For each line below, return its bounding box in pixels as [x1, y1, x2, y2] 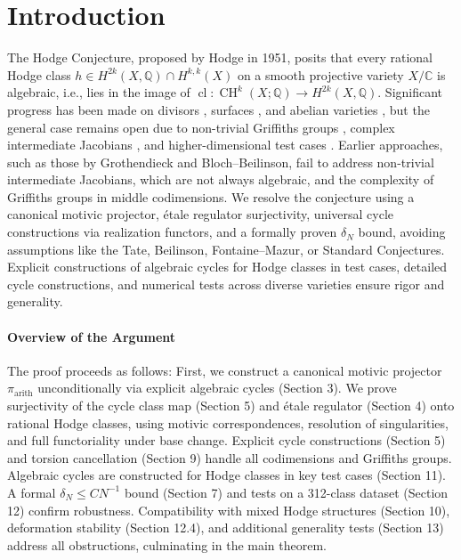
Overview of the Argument [7, 327, 176, 345]
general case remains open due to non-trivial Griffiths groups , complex [7, 118, 395, 136]
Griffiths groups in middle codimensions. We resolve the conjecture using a [7, 187, 415, 206]
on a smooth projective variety [237, 65, 404, 84]
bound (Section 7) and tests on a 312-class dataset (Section [124, 483, 449, 501]
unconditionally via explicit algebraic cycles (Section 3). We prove [37, 378, 397, 397]
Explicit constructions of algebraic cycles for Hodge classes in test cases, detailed [7, 257, 448, 276]
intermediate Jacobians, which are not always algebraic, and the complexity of [7, 170, 434, 189]
